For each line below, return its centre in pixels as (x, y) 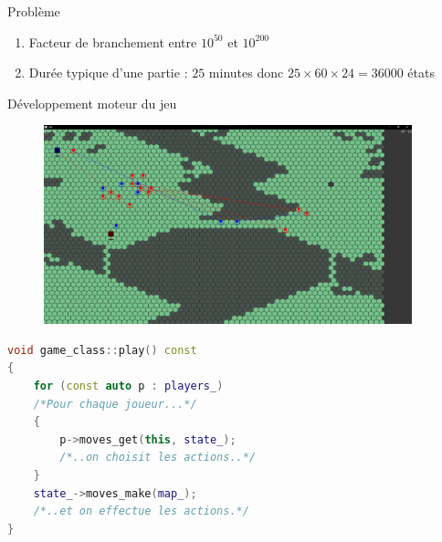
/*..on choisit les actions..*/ (158, 458)
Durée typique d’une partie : (108, 73)
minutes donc (246, 73)
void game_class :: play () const (102, 350)
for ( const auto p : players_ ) (128, 386)
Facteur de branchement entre (113, 42)
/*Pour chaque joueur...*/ (115, 404)
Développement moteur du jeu (92, 103)
